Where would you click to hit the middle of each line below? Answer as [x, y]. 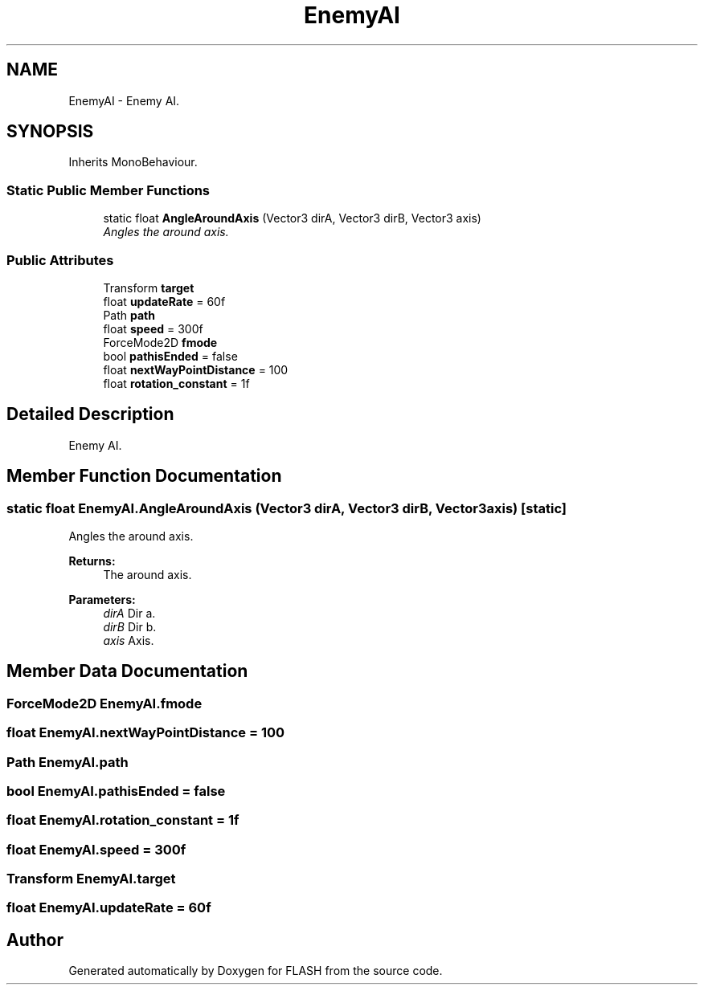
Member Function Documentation [144, 476]
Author [35, 940]
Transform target [149, 288]
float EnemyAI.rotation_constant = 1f [123, 820]
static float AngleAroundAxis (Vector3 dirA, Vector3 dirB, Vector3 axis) [292, 218]
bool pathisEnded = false [170, 356]
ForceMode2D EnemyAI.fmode [104, 703]
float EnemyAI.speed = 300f [96, 849]
